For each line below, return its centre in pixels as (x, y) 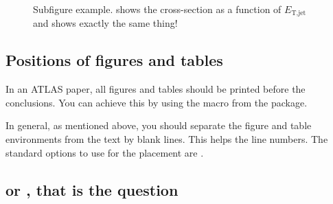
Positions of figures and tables (114, 60)
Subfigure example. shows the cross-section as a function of (157, 9)
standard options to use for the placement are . (105, 152)
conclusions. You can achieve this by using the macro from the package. (157, 102)
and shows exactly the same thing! (105, 23)
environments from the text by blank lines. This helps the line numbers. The (167, 139)
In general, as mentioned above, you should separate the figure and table (159, 125)
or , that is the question (92, 189)
